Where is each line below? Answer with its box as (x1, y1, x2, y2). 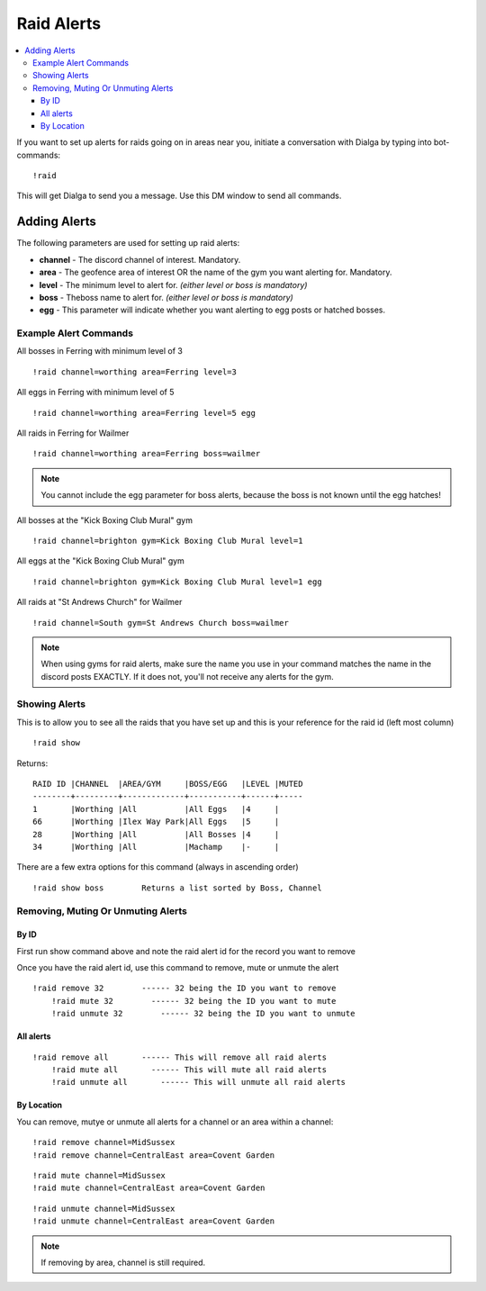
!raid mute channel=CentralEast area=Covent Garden (32, 1183, 265, 1193)
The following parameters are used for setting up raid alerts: (16, 238, 240, 248)
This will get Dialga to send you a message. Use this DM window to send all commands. (16, 190, 342, 202)
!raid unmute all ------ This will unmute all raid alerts (50, 1077, 346, 1088)
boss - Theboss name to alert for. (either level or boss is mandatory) (39, 292, 294, 302)
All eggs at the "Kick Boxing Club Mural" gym (16, 555, 184, 566)
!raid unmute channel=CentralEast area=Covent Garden (32, 1216, 274, 1226)
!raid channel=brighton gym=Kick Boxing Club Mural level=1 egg (32, 576, 323, 587)
